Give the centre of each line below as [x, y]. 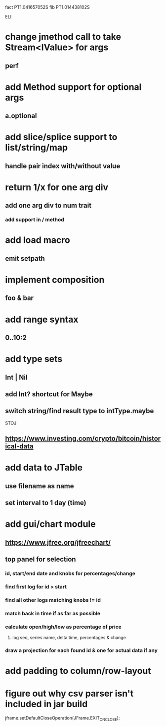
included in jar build [46, 704]
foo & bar [19, 298]
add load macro [38, 240]
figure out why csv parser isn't [69, 693]
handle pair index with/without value [63, 166]
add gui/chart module [50, 524]
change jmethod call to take [63, 37]
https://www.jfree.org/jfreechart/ [58, 543]
